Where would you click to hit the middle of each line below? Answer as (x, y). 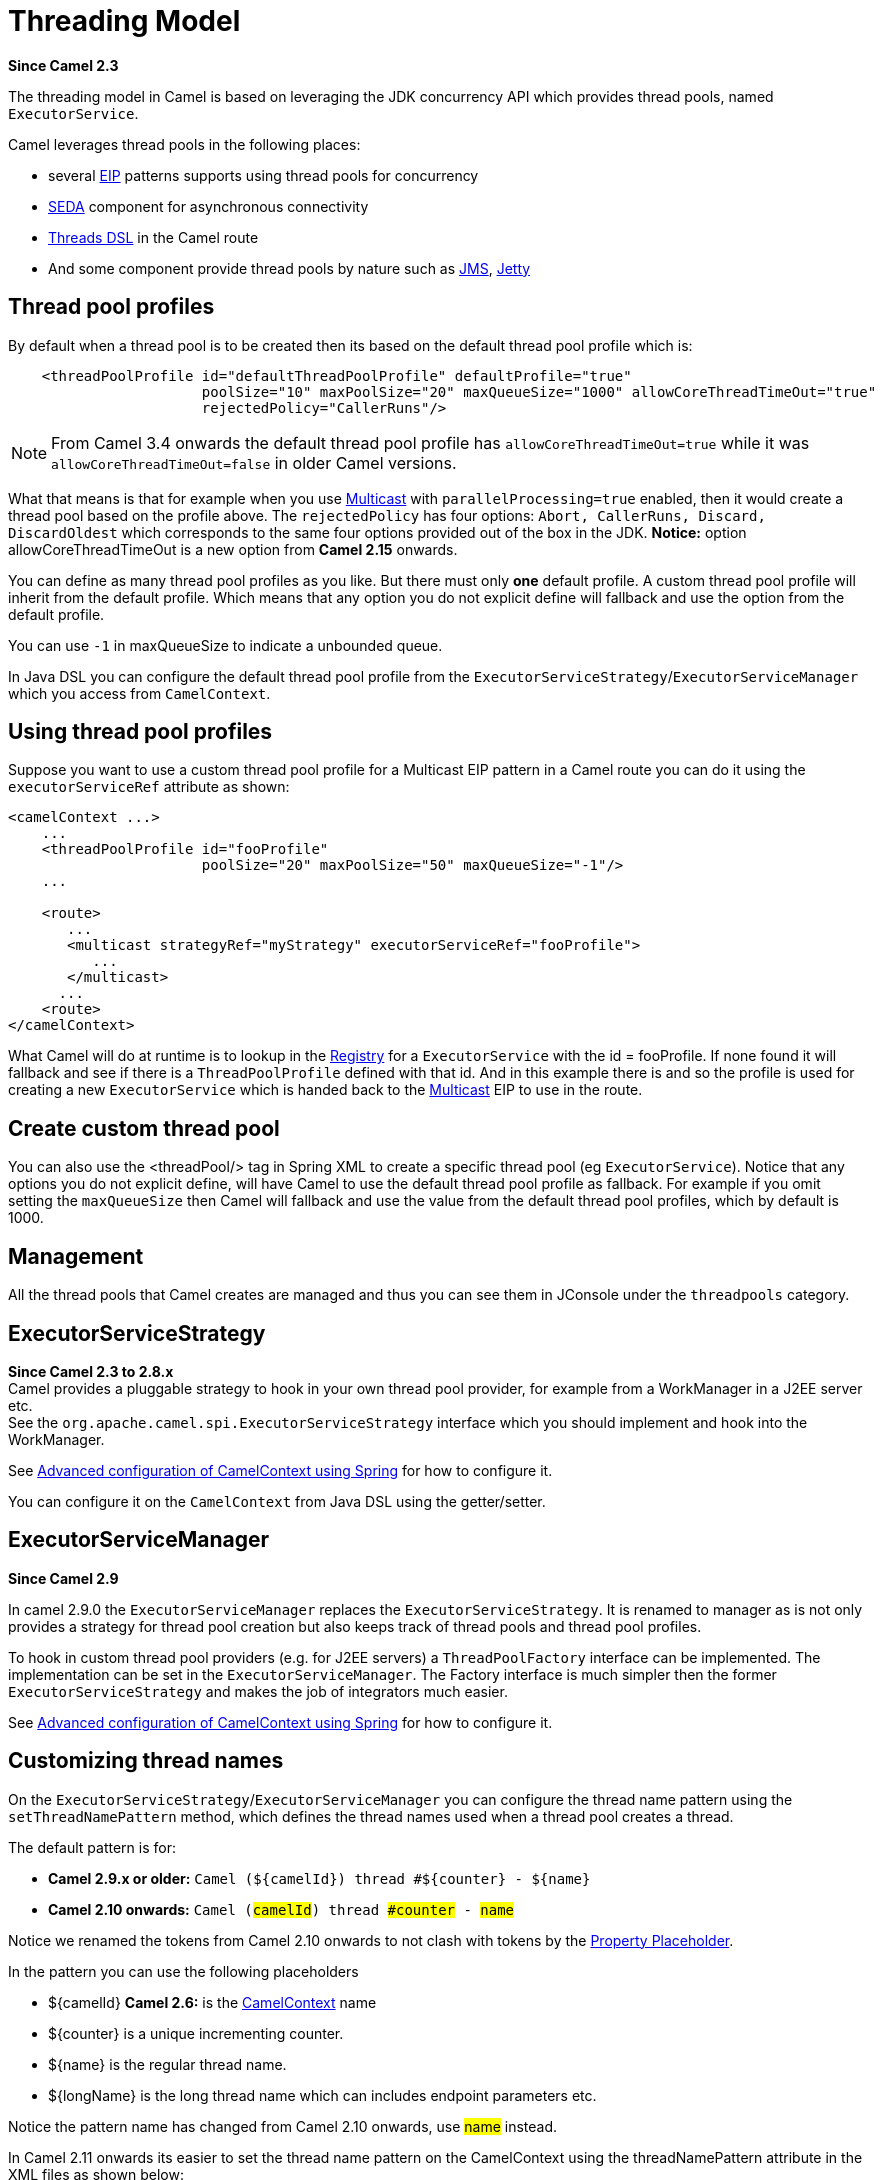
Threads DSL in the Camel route (153, 237)
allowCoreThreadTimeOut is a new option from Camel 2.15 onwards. (233, 549)
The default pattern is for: (92, 1847)
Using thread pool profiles (140, 732)
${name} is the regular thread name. (167, 2064)
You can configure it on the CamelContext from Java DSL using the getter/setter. (277, 1501)
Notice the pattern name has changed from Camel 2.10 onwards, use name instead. (283, 2126)
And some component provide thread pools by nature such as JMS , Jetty (289, 268)
